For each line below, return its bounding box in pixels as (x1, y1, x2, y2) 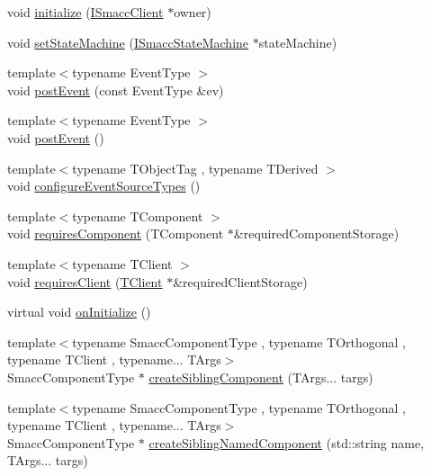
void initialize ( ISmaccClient (7, 3, 164, 21)
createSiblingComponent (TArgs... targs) (148, 367, 373, 386)
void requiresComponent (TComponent (7, 224, 224, 243)
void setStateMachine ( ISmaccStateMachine (7, 32, 249, 51)
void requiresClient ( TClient (7, 272, 163, 291)
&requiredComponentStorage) (233, 224, 400, 243)
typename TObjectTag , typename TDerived (72, 158, 319, 177)
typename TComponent (72, 206, 203, 225)
